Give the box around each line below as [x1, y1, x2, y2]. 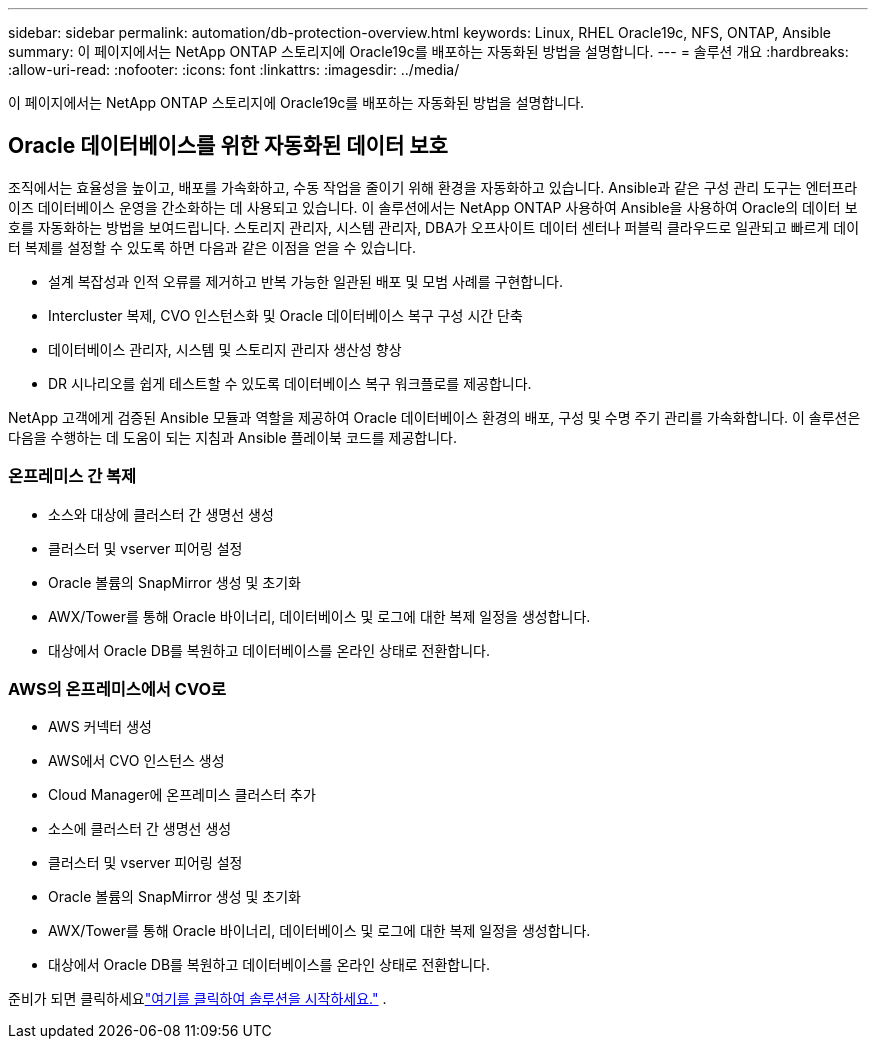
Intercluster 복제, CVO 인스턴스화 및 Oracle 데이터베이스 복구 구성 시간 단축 [48, 306, 523, 324]
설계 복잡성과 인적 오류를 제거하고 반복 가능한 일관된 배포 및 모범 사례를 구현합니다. [48, 272, 563, 290]
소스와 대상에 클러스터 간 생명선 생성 [48, 505, 274, 523]
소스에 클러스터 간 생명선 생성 [48, 820, 232, 838]
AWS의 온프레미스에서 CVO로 [8, 678, 227, 699]
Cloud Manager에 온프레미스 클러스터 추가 [48, 786, 316, 804]
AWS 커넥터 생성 [48, 718, 152, 736]
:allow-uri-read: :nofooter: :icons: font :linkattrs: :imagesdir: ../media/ [8, 61, 460, 78]
